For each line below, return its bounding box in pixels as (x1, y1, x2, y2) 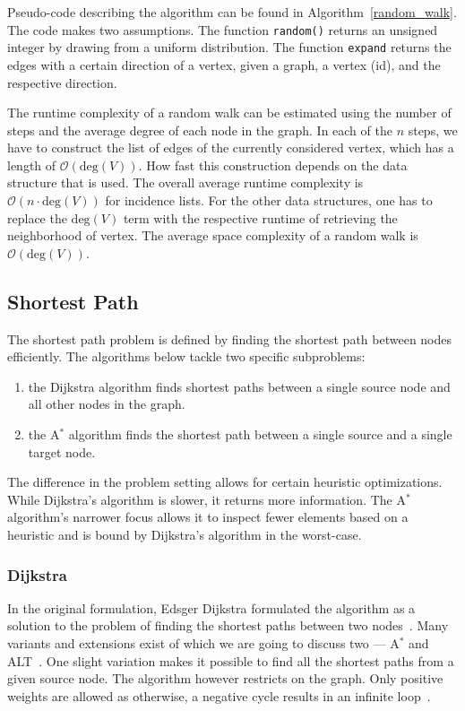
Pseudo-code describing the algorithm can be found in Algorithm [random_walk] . (7, 3, 457, 21)
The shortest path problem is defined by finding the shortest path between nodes (7, 329, 452, 348)
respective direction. (7, 73, 117, 91)
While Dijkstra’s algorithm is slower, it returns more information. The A (7, 490, 406, 508)
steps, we (408, 120, 458, 139)
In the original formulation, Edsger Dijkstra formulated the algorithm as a (7, 598, 416, 617)
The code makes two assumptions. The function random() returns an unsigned (7, 20, 438, 39)
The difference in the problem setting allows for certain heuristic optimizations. (7, 473, 443, 491)
